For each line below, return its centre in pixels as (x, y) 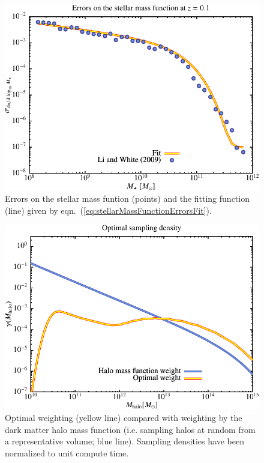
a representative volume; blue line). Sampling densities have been (124, 441)
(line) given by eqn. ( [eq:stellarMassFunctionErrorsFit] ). (108, 210)
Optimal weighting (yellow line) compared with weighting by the (124, 417)
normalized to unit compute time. (67, 452)
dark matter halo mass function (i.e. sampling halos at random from (130, 429)
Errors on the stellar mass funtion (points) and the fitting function (127, 198)
